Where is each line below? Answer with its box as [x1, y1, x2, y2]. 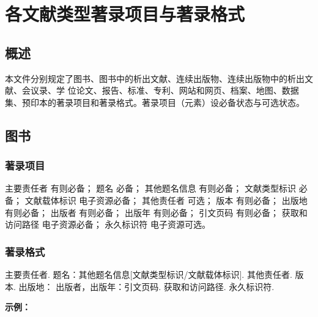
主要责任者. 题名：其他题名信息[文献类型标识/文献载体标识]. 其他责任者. [5, 267, 292, 280]
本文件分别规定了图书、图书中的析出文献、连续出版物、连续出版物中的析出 [5, 72, 305, 84]
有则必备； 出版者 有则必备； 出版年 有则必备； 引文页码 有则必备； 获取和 [5, 206, 308, 218]
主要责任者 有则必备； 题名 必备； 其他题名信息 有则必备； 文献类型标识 [5, 182, 296, 195]
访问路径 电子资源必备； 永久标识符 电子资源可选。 [5, 218, 210, 231]
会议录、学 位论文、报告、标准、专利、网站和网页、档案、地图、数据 [21, 84, 299, 97]
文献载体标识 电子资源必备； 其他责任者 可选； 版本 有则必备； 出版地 [24, 193, 308, 206]
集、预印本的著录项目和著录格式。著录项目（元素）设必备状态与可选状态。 [5, 95, 305, 108]
